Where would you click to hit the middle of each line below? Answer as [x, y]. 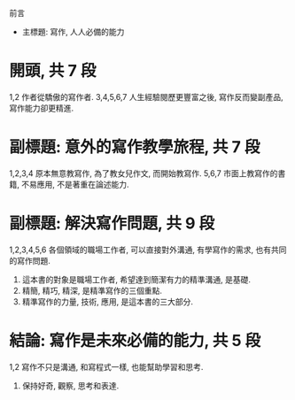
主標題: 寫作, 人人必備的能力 [73, 32]
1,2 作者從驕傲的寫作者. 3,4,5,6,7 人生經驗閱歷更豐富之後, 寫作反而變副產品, [146, 96]
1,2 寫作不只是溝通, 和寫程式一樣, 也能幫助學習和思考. [106, 366]
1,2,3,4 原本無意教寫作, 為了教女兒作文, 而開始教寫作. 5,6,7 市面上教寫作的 [144, 173]
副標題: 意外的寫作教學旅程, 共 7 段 [135, 147]
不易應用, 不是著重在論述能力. [75, 184]
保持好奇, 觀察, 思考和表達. [70, 385]
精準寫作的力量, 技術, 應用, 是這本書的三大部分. [107, 301]
